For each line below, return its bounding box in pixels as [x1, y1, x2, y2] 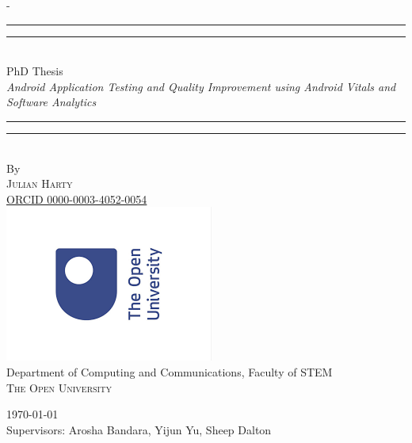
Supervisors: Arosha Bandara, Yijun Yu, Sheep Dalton [6, 421, 272, 437]
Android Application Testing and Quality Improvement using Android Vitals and [6, 78, 396, 94]
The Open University [6, 379, 112, 395]
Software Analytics [6, 94, 97, 110]
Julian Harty [6, 175, 73, 192]
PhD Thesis [6, 63, 63, 79]
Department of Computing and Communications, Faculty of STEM [6, 363, 333, 380]
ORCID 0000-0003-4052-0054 [6, 190, 147, 207]
